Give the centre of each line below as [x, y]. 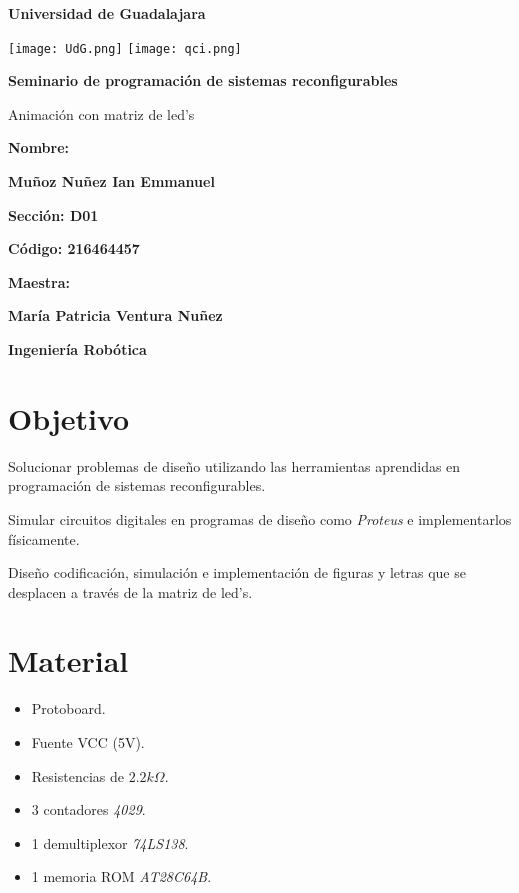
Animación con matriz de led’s [101, 113]
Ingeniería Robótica [77, 349]
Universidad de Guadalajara [107, 13]
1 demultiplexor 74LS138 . [110, 842]
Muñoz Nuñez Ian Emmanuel [111, 181]
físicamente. [44, 538]
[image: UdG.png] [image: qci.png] [125, 48]
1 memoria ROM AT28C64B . [121, 876]
